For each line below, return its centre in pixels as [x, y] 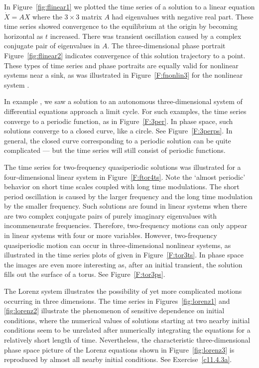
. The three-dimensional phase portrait [166, 46]
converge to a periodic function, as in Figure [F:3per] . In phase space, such [119, 121]
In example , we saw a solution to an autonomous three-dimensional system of [123, 101]
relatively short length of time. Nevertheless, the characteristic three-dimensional [127, 340]
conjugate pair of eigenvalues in [52, 46]
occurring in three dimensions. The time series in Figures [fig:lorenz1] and [117, 301]
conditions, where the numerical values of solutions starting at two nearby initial [127, 320]
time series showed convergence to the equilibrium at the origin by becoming [121, 26]
